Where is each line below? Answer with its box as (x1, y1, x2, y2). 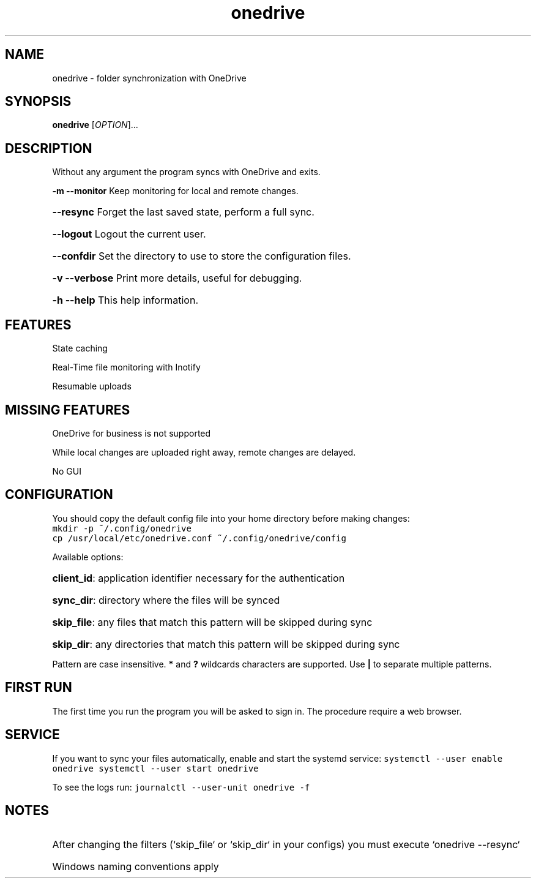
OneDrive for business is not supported (52, 427, 211, 438)
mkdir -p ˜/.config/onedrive (52, 523, 192, 533)
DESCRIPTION (5, 140, 92, 156)
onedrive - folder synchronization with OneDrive (52, 72, 247, 83)
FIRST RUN (5, 680, 72, 696)
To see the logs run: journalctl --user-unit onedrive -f (52, 781, 310, 792)
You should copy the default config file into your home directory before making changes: (52, 513, 410, 524)
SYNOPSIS (5, 94, 72, 110)
